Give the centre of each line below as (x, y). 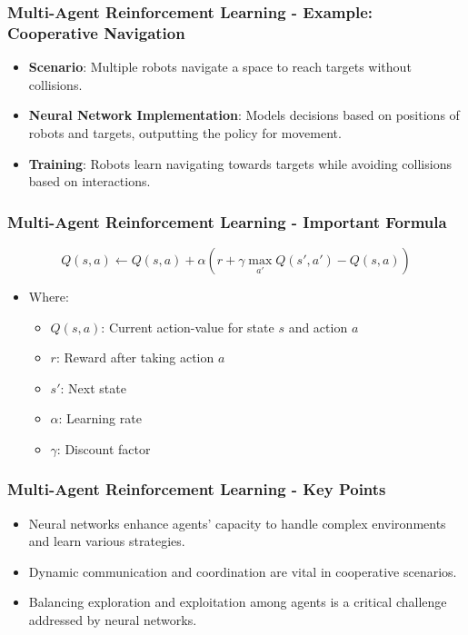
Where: (49, 296)
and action (318, 327)
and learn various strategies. (107, 541)
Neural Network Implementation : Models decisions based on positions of (244, 115)
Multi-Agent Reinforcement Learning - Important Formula (227, 221)
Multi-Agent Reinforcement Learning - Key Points (197, 489)
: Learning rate (100, 418)
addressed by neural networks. (113, 620)
